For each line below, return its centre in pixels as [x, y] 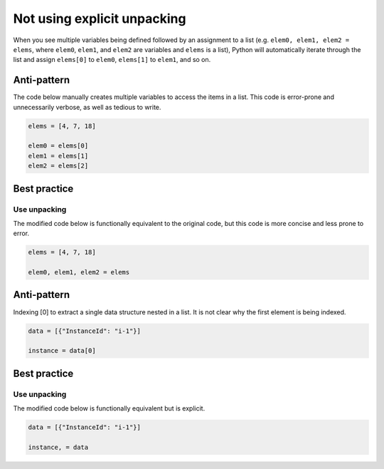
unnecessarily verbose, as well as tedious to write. [87, 107]
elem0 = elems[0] [58, 146]
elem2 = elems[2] [58, 166]
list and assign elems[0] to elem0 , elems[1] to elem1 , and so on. [112, 60]
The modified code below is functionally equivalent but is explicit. [109, 408]
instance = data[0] [62, 351]
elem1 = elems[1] [58, 156]
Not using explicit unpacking [100, 19]
